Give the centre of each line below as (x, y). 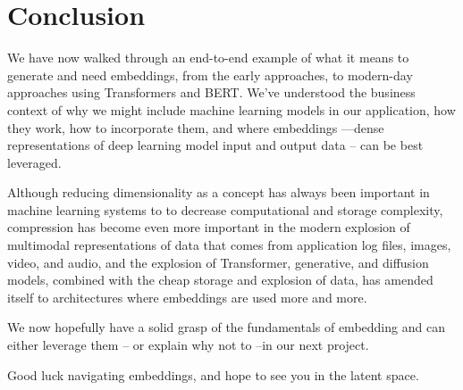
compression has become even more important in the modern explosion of (209, 227)
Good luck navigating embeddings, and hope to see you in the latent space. (213, 374)
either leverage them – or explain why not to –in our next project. (188, 345)
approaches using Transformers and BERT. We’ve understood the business (211, 92)
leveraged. (34, 162)
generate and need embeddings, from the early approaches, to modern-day (210, 75)
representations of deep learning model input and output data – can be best (215, 145)
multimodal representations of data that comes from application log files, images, (229, 245)
